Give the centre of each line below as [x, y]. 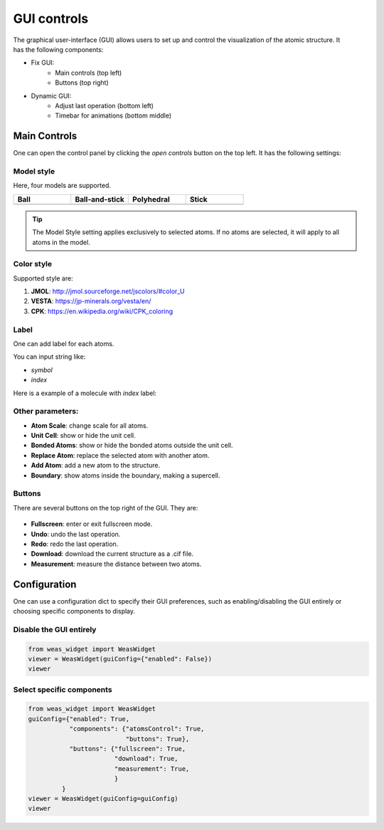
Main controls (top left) [89, 73]
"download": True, [146, 759]
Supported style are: [43, 278]
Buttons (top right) [82, 83]
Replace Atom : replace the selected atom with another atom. [120, 455]
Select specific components [63, 689]
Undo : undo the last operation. [76, 534]
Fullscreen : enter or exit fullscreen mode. [92, 524]
